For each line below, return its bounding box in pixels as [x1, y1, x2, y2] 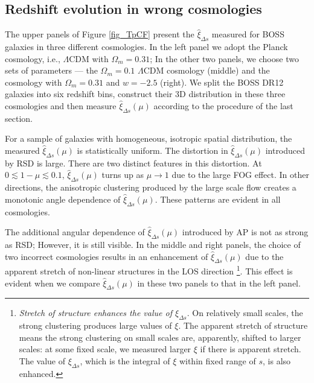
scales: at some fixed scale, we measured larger [19, 343, 191, 355]
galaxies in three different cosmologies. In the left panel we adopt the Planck [5, 40, 288, 52]
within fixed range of [179, 354, 256, 367]
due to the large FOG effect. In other [171, 168, 309, 181]
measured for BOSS [211, 28, 284, 40]
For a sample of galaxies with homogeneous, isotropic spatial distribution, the [5, 132, 292, 145]
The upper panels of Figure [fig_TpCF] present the [5, 28, 194, 40]
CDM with [69, 52, 109, 65]
